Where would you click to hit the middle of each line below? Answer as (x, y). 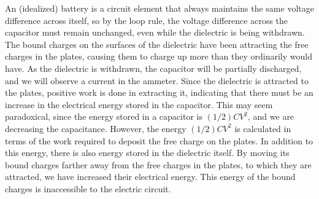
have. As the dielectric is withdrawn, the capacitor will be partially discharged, (153, 68)
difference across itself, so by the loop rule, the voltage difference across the (147, 20)
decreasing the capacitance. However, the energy (96, 128)
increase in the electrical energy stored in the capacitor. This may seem (139, 104)
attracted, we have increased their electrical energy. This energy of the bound (150, 177)
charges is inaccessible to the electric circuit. (88, 188)
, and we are (271, 116)
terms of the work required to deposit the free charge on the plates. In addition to (159, 140)
